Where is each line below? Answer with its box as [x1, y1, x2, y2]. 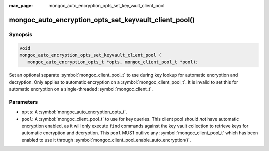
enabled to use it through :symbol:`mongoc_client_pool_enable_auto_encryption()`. [21, 137, 191, 143]
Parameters [9, 98, 38, 105]
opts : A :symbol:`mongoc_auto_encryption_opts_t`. [21, 109, 127, 115]
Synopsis [9, 31, 32, 38]
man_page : [9, 3, 33, 8]
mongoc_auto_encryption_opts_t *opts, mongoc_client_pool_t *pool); [27, 59, 199, 65]
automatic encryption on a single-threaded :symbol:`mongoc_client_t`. [9, 86, 153, 92]
